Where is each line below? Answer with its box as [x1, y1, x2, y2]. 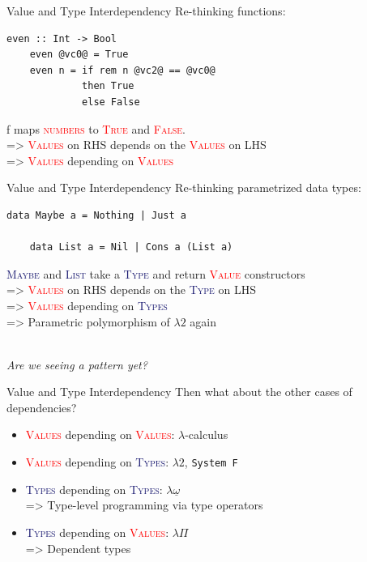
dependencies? [6, 398, 77, 415]
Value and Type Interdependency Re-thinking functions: [6, 2, 286, 19]
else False [82, 96, 140, 108]
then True [82, 80, 134, 92]
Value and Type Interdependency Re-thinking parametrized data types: [6, 179, 361, 196]
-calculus [185, 426, 228, 443]
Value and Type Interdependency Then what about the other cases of [6, 383, 352, 400]
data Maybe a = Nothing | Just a [6, 209, 186, 221]
